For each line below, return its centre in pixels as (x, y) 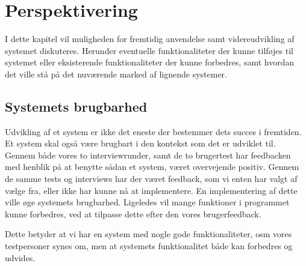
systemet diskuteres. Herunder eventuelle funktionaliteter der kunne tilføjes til (149, 50)
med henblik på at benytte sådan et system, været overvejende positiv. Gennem (152, 167)
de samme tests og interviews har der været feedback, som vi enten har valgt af (151, 179)
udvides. (20, 257)
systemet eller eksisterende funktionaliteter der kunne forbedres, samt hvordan (150, 62)
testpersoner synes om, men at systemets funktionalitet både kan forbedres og (149, 246)
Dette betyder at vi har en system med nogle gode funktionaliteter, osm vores (148, 234)
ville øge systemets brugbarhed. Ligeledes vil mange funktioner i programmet (147, 202)
